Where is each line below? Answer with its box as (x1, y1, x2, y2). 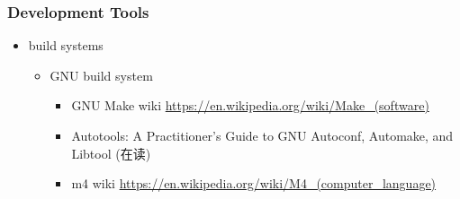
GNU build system (50, 65, 153, 84)
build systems (28, 36, 104, 55)
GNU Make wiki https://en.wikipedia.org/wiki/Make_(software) (71, 96, 429, 115)
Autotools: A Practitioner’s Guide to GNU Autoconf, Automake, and (71, 126, 454, 144)
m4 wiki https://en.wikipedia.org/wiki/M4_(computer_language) (71, 174, 437, 193)
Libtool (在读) (71, 143, 151, 162)
